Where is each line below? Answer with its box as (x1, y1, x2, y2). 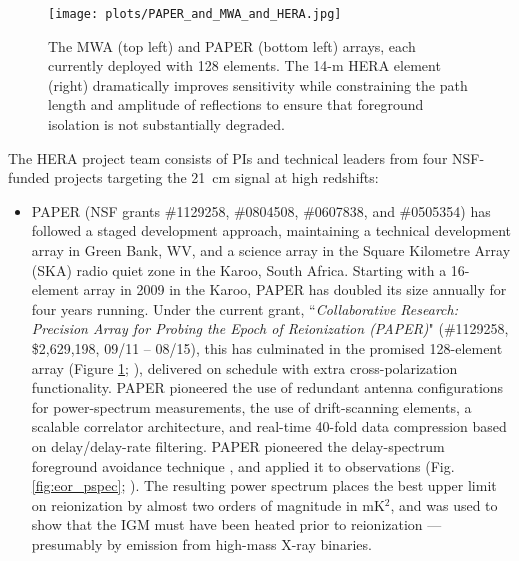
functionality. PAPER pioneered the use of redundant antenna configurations (31, 377, 504, 398)
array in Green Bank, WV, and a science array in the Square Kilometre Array (31, 240, 511, 260)
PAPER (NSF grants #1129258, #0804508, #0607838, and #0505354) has (31, 200, 491, 221)
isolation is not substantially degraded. (48, 114, 285, 135)
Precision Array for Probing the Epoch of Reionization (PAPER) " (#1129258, (31, 318, 509, 339)
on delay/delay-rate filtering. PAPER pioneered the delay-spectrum (31, 435, 445, 456)
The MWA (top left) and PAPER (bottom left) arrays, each (48, 35, 416, 56)
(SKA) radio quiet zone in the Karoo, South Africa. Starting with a (31, 259, 447, 280)
